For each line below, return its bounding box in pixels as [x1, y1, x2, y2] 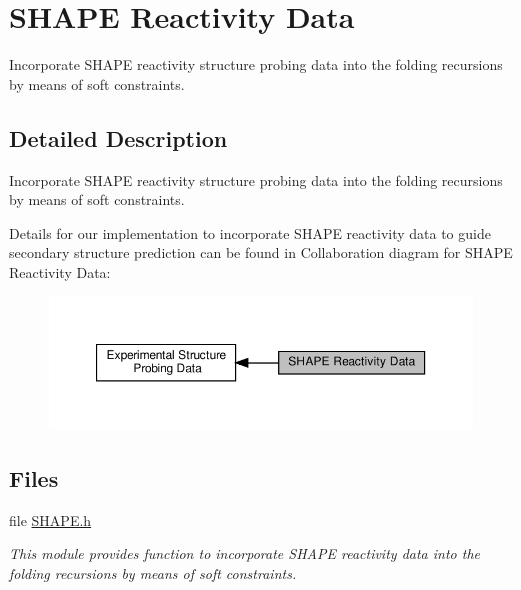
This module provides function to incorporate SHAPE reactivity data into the [9, 543, 480, 564]
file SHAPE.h [9, 509, 92, 530]
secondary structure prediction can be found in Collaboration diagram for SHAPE [9, 242, 513, 263]
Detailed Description [9, 122, 228, 153]
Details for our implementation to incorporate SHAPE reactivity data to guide [9, 222, 491, 243]
